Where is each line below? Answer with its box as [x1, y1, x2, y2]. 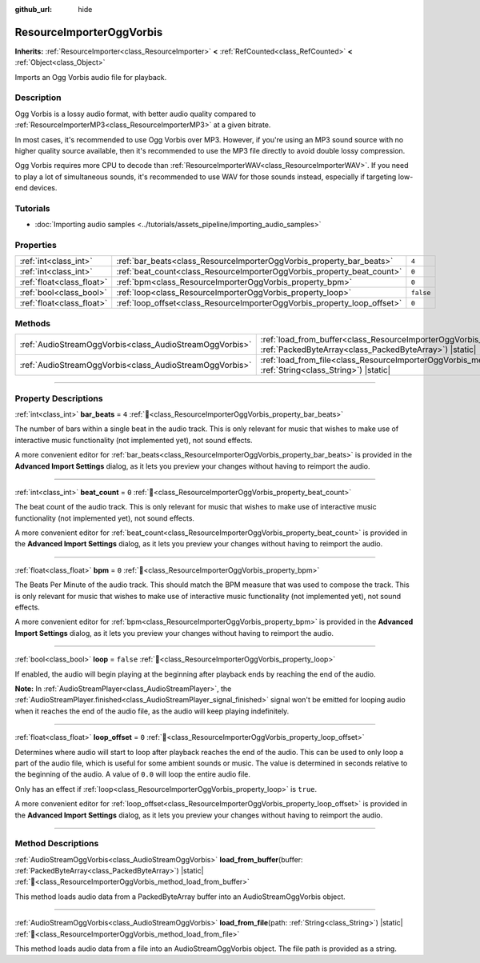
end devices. [14, 183, 58, 193]
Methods [14, 318, 51, 329]
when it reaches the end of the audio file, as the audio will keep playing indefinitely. [14, 706, 290, 716]
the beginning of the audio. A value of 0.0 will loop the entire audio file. [14, 769, 251, 779]
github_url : [14, 5, 52, 14]
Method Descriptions [14, 838, 99, 849]
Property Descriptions [14, 393, 103, 404]
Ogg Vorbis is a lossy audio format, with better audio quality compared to [14, 109, 256, 118]
